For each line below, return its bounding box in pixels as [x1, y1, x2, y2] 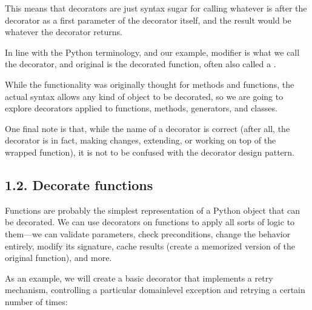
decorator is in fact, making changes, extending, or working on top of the [5, 134, 276, 147]
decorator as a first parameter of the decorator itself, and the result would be [5, 13, 291, 26]
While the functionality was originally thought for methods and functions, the [5, 77, 294, 90]
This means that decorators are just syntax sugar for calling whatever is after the [5, 2, 307, 14]
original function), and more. [5, 251, 112, 264]
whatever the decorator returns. [5, 25, 122, 38]
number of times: [5, 295, 68, 308]
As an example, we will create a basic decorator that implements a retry [5, 271, 273, 284]
